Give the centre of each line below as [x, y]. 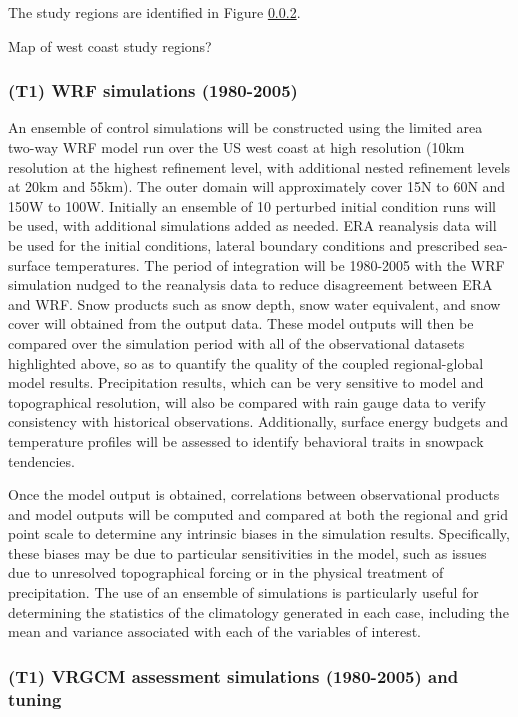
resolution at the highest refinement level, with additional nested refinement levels [259, 166]
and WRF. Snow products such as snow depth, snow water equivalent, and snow [254, 303]
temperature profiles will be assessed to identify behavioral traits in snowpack [246, 440]
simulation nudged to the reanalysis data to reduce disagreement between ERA [250, 284]
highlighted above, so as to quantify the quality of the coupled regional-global [246, 362]
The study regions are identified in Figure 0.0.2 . [154, 12]
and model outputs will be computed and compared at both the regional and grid [258, 513]
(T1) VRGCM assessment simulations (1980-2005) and [233, 675]
